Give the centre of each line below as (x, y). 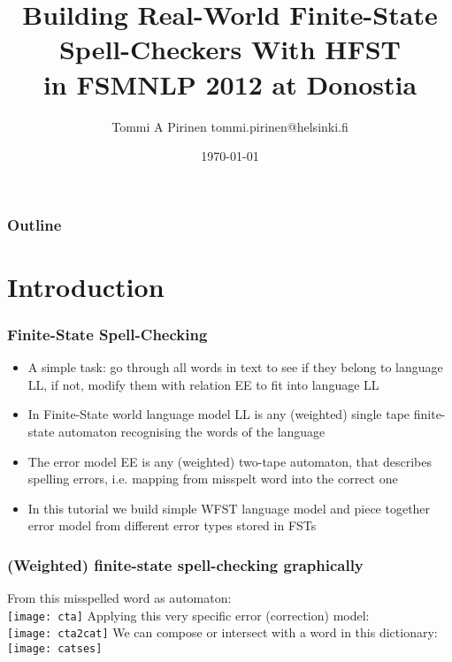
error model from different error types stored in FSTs (172, 525)
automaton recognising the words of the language (192, 431)
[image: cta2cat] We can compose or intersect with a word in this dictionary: (222, 632)
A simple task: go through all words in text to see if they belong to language (235, 367)
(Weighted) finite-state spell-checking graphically (185, 564)
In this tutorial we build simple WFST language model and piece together (229, 508)
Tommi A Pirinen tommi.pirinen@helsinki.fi (230, 126)
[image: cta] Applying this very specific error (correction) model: (188, 615)
